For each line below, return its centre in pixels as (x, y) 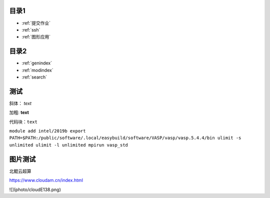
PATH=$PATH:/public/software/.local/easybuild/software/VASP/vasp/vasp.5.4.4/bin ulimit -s (125, 138)
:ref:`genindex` (37, 63)
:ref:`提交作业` (36, 23)
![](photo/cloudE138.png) (35, 189)
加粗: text (19, 112)
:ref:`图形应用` (36, 37)
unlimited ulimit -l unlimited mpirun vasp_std (69, 145)
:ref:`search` (34, 77)
